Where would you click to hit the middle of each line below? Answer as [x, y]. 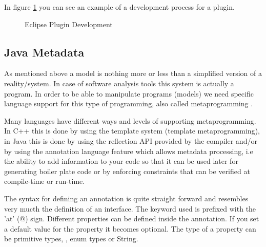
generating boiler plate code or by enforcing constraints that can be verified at [127, 171]
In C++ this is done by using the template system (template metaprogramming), [132, 131]
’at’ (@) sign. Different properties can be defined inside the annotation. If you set [132, 218]
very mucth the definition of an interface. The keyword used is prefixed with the [130, 208]
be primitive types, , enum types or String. [71, 239]
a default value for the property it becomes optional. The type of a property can [130, 228]
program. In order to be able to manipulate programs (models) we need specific [129, 93]
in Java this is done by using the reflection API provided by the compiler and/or [131, 140]
